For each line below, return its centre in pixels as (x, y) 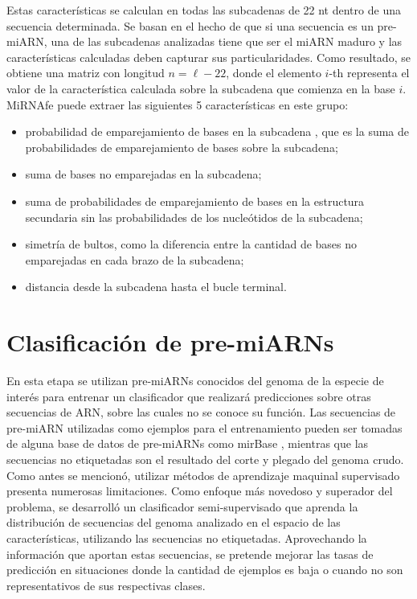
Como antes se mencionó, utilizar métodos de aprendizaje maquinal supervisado (203, 475)
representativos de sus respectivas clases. (106, 585)
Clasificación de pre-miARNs (170, 342)
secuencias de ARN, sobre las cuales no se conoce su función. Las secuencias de (201, 412)
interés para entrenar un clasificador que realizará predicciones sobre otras (189, 396)
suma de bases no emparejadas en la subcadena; (143, 174)
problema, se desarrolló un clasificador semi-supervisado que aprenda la (182, 506)
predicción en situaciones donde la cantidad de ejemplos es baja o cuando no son (205, 570)
